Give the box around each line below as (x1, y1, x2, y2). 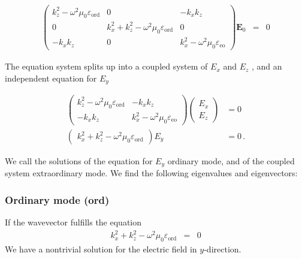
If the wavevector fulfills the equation (5, 216, 142, 228)
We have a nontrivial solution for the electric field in (5, 243, 197, 255)
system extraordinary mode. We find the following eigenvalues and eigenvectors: (5, 167, 298, 179)
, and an (252, 60, 282, 73)
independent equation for (5, 71, 97, 84)
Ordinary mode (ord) (5, 192, 110, 207)
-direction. (204, 243, 241, 255)
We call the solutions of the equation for (5, 154, 153, 167)
